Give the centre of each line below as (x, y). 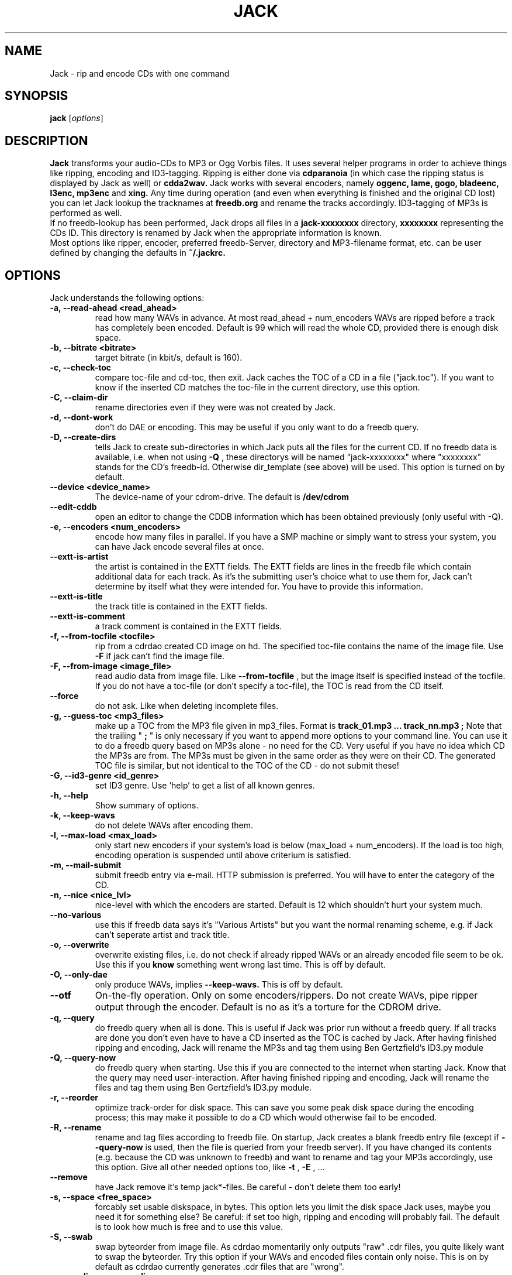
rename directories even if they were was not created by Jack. (215, 407)
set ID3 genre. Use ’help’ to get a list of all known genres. (205, 786)
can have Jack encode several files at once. (179, 547)
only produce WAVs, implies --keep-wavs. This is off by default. (219, 985)
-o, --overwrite (79, 945)
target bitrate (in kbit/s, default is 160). (169, 358)
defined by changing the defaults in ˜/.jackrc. (138, 253)
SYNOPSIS (37, 96)
